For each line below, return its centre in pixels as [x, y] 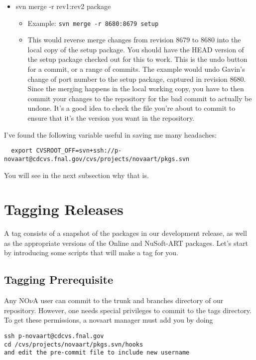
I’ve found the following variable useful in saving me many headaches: [110, 134]
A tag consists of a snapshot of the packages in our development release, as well [126, 233]
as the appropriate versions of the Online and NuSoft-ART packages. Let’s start [126, 243]
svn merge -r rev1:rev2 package [63, 6]
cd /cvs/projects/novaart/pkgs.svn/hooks [74, 344]
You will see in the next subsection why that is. [76, 175]
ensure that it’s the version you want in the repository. [111, 118]
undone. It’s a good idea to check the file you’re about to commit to [131, 108]
